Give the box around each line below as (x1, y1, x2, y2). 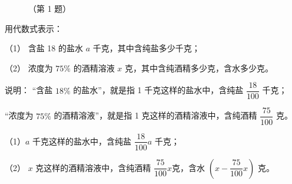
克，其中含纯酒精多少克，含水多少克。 (125, 61, 274, 74)
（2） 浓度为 (5, 61, 53, 74)
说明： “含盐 (5, 84, 53, 96)
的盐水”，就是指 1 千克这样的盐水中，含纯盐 (73, 84, 244, 96)
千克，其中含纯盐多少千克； (92, 42, 200, 54)
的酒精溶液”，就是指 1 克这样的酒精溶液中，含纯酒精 (54, 109, 257, 121)
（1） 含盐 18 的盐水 (5, 42, 83, 54)
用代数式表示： (5, 22, 62, 34)
